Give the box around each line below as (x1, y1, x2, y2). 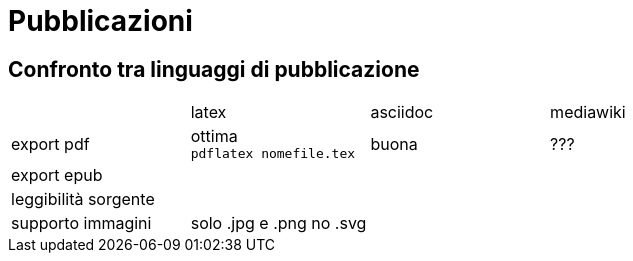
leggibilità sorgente (11, 189, 155, 210)
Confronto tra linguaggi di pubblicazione (8, 56, 420, 82)
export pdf (11, 133, 90, 154)
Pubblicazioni (8, 4, 193, 38)
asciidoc (370, 102, 434, 123)
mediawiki (550, 102, 626, 123)
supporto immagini (11, 213, 152, 234)
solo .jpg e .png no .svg (190, 213, 367, 234)
